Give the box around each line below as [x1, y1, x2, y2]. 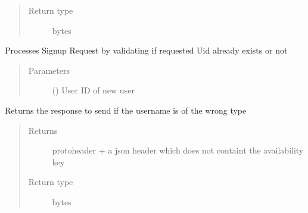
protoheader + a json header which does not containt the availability [52, 144, 304, 156]
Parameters [28, 64, 70, 76]
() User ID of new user [52, 84, 135, 96]
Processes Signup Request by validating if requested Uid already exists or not [5, 44, 288, 57]
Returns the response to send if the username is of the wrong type [5, 104, 247, 116]
